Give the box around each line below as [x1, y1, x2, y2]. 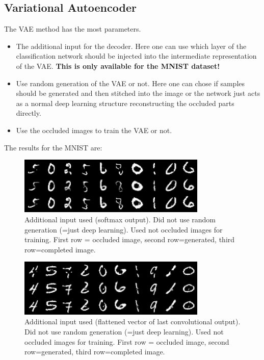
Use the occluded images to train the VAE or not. [16, 124, 172, 135]
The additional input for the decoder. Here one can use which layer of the [16, 40, 247, 51]
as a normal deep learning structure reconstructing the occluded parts [16, 97, 234, 108]
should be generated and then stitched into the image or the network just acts [16, 88, 260, 98]
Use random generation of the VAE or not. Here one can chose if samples [16, 78, 245, 88]
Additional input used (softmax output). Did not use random [24, 214, 216, 225]
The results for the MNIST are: [4, 142, 102, 152]
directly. [16, 108, 41, 118]
